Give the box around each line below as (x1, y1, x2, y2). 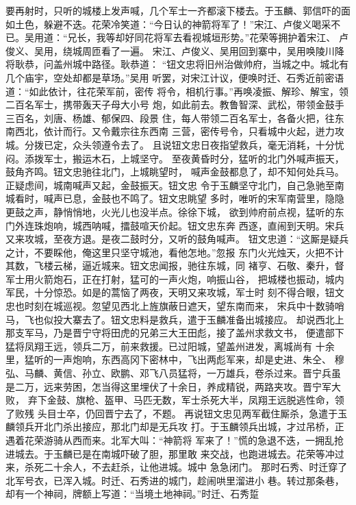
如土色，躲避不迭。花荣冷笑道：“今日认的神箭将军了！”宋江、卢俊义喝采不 (5, 16, 341, 31)
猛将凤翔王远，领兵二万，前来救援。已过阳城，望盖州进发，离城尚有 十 (5, 338, 325, 353)
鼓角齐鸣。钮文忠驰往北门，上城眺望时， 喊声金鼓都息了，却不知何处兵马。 (5, 164, 344, 179)
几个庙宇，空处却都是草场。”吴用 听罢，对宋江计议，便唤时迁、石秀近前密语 (5, 70, 344, 84)
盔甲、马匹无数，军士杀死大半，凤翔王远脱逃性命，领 (104, 393, 344, 407)
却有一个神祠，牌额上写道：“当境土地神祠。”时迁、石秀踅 (5, 486, 259, 501)
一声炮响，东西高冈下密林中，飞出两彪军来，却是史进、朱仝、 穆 (53, 352, 344, 367)
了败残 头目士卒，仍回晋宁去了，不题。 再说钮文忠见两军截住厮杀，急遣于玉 (5, 406, 348, 420)
